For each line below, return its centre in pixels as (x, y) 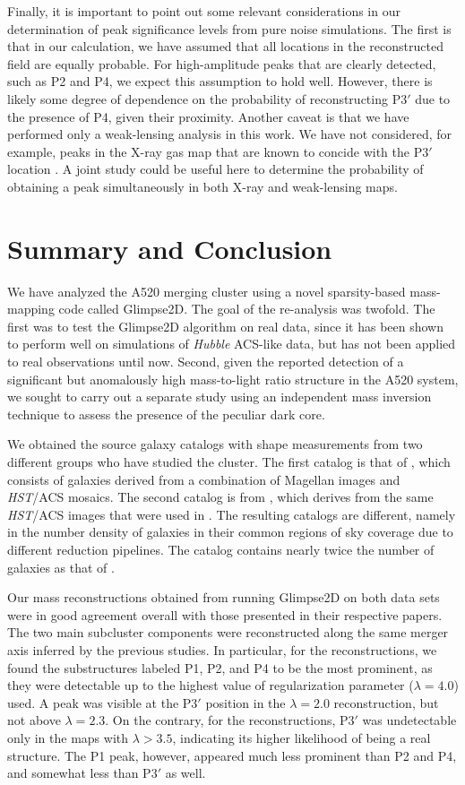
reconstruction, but (386, 702)
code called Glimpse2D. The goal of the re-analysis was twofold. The (247, 309)
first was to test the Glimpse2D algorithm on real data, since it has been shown (226, 326)
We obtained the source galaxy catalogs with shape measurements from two (215, 444)
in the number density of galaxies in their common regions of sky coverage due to (230, 532)
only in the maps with (68, 737)
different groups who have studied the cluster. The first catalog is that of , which (229, 462)
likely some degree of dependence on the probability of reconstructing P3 (207, 98)
